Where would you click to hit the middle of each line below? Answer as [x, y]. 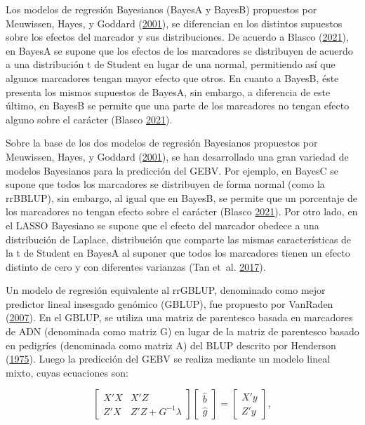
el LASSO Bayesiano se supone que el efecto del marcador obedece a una [162, 225]
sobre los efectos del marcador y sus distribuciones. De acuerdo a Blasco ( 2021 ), [177, 37]
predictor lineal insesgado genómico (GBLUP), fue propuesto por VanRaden [170, 303]
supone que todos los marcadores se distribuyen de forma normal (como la [165, 184]
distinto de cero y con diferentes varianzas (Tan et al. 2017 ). [136, 266]
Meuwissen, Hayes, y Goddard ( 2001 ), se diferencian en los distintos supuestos [174, 23]
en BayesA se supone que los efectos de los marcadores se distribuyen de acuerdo [179, 50]
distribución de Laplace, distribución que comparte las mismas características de [179, 239]
